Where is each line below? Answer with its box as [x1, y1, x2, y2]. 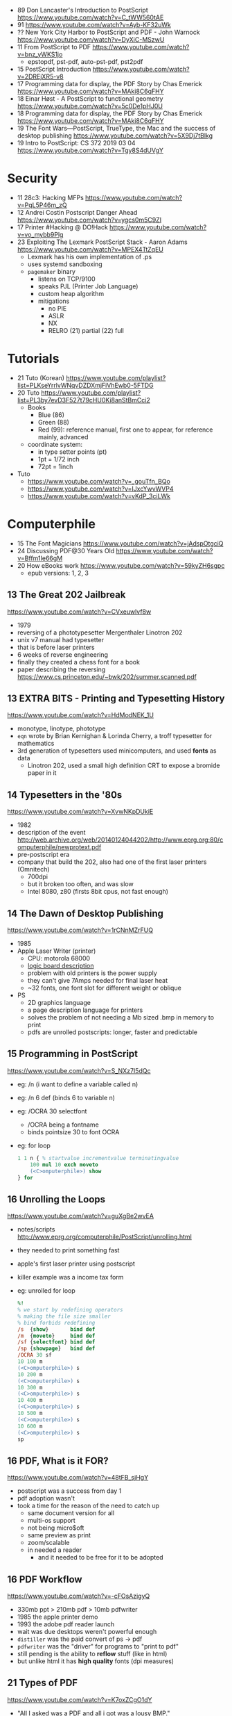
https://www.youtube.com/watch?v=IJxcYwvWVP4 [27, 484, 175, 493]
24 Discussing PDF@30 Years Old [17, 546, 115, 555]
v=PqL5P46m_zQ [17, 201, 67, 209]
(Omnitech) [17, 865, 50, 874]
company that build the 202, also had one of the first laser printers [17, 858, 207, 866]
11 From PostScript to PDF [17, 43, 91, 51]
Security [7, 170, 57, 186]
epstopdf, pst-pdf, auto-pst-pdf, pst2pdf [27, 58, 143, 65]
